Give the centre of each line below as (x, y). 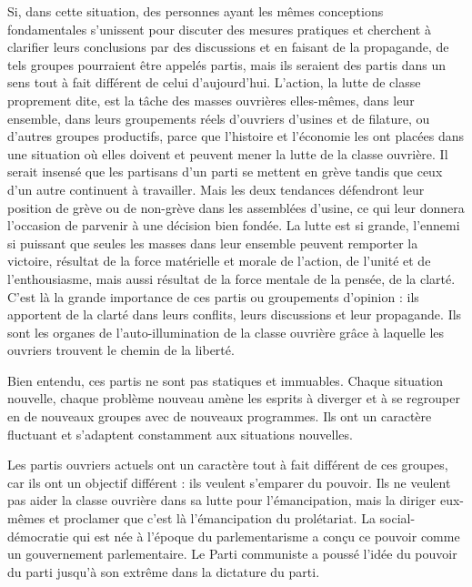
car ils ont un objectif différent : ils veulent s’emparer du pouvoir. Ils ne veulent (229, 482)
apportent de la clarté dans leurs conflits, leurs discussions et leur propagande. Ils (235, 314)
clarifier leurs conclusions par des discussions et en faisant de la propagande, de (228, 47)
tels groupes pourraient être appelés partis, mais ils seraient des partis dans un (227, 64)
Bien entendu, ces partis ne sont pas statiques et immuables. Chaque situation (226, 380)
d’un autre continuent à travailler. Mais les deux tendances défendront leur (216, 189)
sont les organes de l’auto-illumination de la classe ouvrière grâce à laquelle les (226, 332)
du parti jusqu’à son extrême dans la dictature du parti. (164, 571)
